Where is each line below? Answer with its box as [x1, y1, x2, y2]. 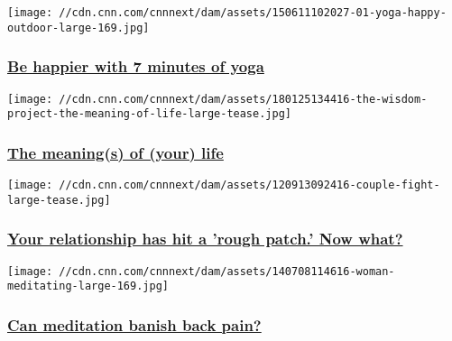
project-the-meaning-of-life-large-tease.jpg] [7, 107, 291, 121]
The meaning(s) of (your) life [7, 141, 224, 163]
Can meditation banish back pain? [7, 313, 262, 336]
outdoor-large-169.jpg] [7, 21, 150, 34]
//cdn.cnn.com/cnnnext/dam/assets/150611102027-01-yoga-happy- [59, 6, 447, 19]
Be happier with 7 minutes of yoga [7, 55, 264, 78]
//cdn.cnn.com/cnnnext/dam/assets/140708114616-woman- [59, 264, 395, 278]
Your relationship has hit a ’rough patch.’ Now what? [7, 227, 403, 250]
